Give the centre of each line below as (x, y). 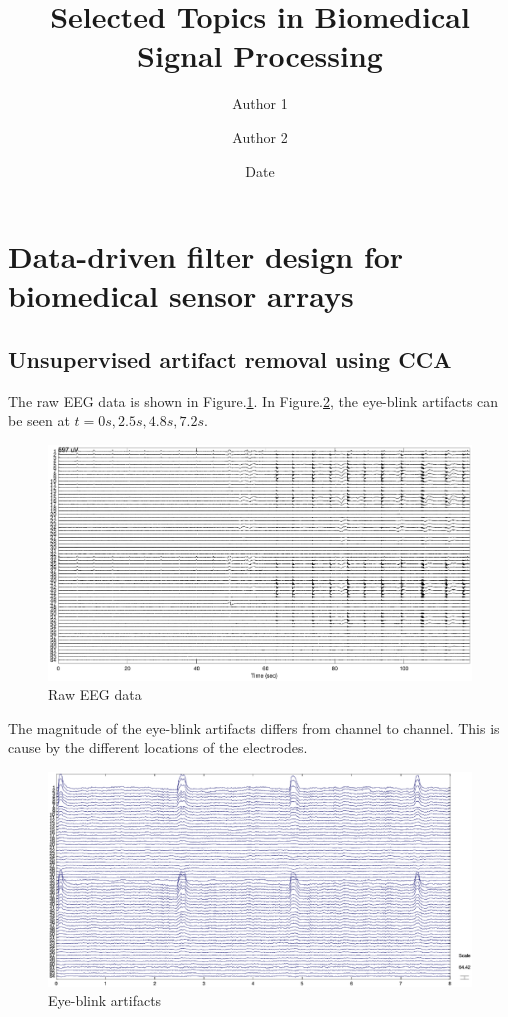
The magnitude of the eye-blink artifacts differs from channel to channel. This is (254, 727)
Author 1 (260, 103)
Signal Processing (260, 55)
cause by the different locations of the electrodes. (158, 747)
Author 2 (260, 136)
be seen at (39, 420)
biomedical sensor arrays (181, 295)
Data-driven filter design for (206, 256)
